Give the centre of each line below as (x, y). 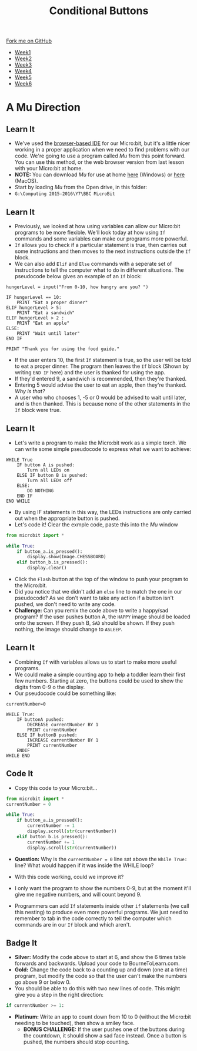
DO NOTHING (41, 490)
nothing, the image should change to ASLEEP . (68, 630)
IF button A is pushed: (46, 465)
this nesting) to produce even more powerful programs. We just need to (101, 912)
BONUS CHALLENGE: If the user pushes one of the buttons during (104, 1029)
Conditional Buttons (99, 11)
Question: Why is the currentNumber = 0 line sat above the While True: (101, 859)
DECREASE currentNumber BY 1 (63, 724)
